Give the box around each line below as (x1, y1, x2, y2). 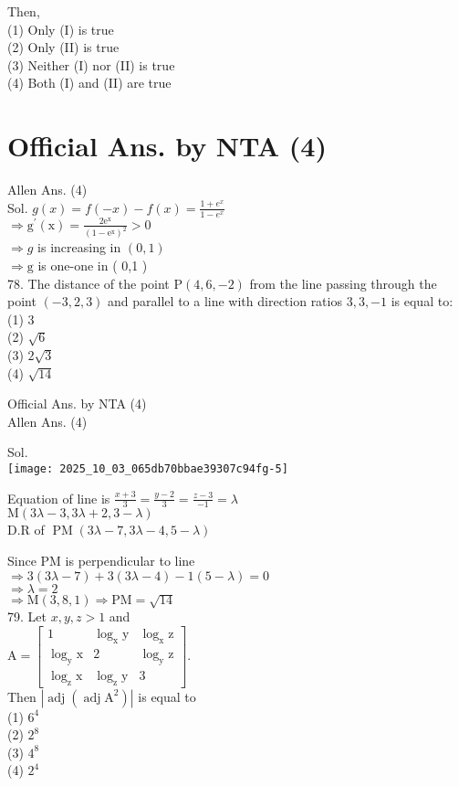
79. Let (7, 607, 47, 626)
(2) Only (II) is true (7, 37, 120, 57)
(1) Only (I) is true (7, 19, 114, 38)
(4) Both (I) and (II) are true (7, 73, 172, 92)
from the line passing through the (249, 273, 437, 292)
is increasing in (37, 238, 121, 257)
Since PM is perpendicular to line (7, 551, 195, 570)
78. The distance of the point (7, 273, 170, 292)
